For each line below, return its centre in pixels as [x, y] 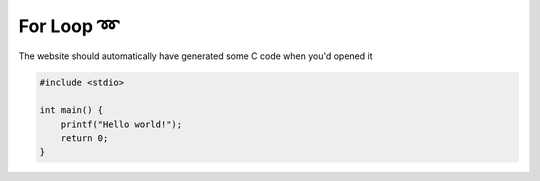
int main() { [71, 110]
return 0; [84, 138]
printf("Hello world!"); [121, 124]
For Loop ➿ [69, 26]
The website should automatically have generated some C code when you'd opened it [195, 56]
